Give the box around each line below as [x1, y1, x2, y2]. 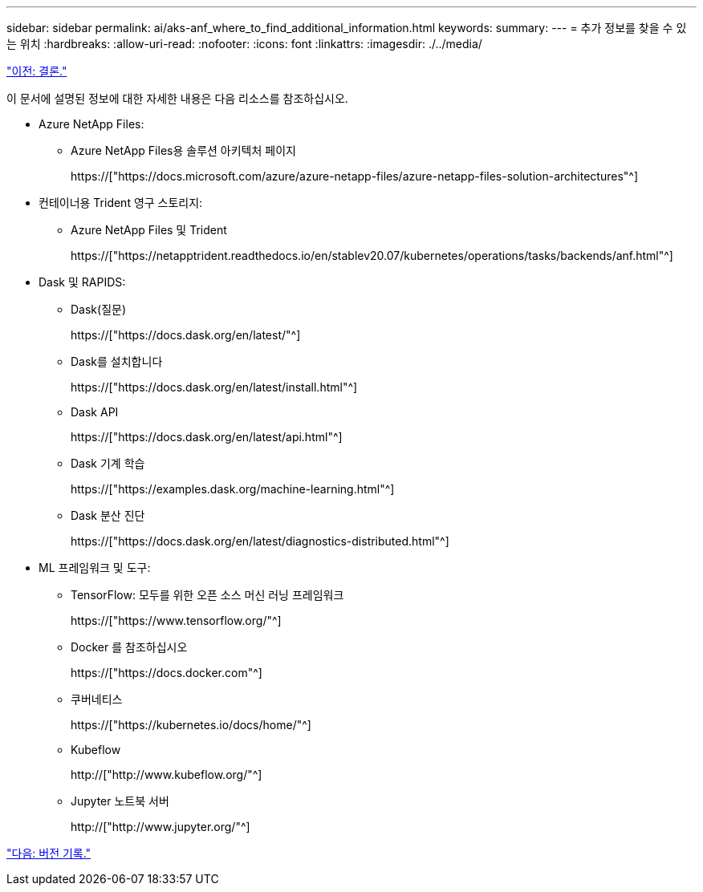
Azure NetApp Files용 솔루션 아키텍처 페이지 [71, 144, 296, 157]
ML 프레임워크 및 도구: [39, 561, 151, 574]
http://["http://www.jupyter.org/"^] [71, 820, 250, 833]
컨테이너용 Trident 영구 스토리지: [39, 196, 203, 209]
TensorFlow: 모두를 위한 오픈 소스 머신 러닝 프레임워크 [71, 588, 344, 602]
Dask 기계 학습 [71, 456, 145, 470]
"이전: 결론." [6, 64, 67, 78]
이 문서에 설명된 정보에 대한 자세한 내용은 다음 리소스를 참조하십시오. [6, 91, 348, 105]
